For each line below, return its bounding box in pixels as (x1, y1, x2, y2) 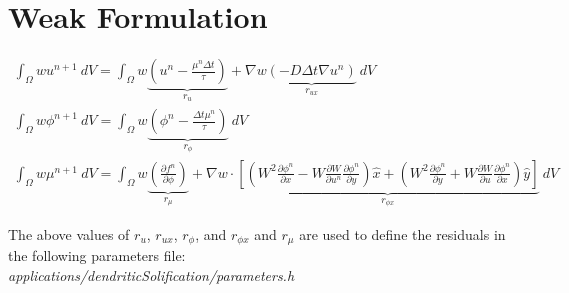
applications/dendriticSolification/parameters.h (8, 264, 295, 285)
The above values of (8, 223, 130, 244)
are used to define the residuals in (299, 223, 506, 244)
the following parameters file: (8, 245, 186, 266)
